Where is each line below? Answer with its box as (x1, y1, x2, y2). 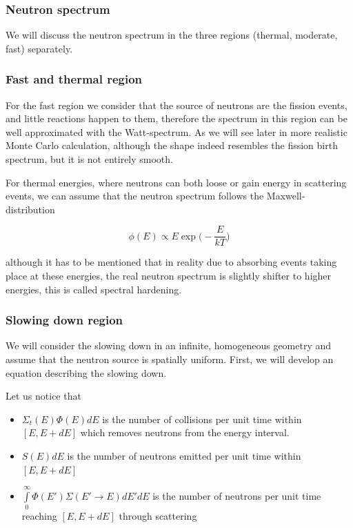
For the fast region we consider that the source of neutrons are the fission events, (6, 97, 347, 112)
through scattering (119, 509, 197, 523)
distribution (6, 202, 55, 216)
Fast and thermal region (6, 70, 143, 88)
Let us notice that (6, 389, 81, 403)
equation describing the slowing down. (6, 365, 167, 380)
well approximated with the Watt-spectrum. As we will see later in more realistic (6, 124, 347, 139)
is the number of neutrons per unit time (152, 488, 321, 502)
